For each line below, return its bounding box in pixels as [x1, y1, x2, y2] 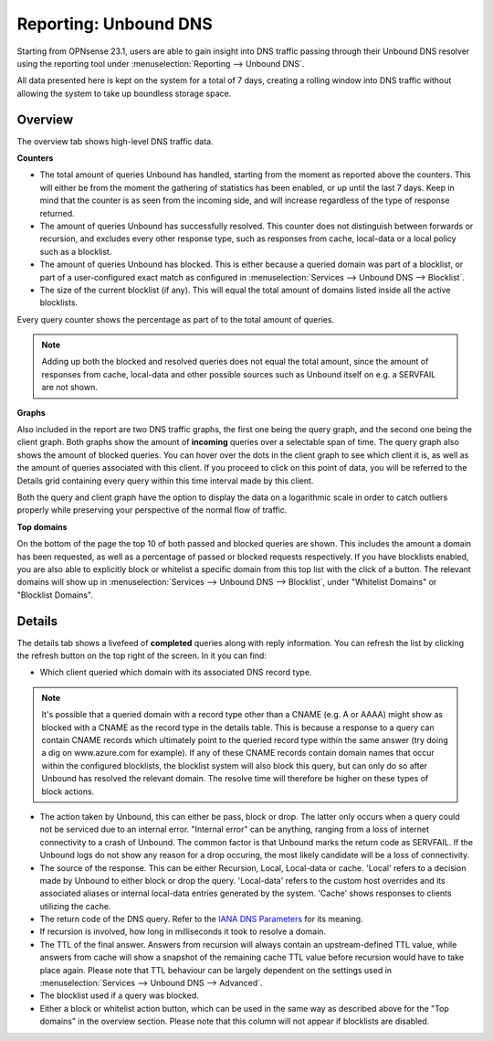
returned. [39, 207, 75, 218]
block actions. [41, 786, 95, 797]
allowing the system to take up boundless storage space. [16, 88, 232, 99]
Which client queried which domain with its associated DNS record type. [39, 667, 312, 678]
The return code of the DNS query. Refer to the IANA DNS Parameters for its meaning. [39, 914, 364, 925]
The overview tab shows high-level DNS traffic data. [16, 135, 214, 146]
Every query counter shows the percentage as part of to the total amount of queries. [16, 313, 335, 324]
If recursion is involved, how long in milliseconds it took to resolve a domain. [39, 926, 327, 937]
